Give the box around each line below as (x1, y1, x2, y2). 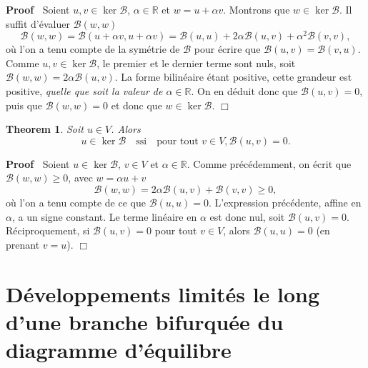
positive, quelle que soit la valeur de (6, 84, 163, 99)
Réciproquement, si (6, 223, 90, 238)
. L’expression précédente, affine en (208, 195, 362, 210)
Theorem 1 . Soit (6, 121, 84, 136)
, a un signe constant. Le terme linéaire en (11, 209, 197, 224)
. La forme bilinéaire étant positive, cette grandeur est (114, 69, 352, 84)
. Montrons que (223, 2, 290, 16)
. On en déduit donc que (191, 84, 298, 99)
